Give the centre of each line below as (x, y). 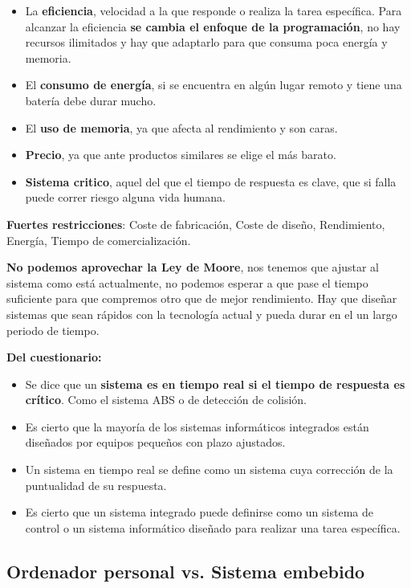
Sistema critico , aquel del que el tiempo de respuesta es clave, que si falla (211, 181)
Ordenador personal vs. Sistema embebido (186, 571)
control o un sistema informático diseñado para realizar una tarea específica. (213, 527)
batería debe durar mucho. (91, 100)
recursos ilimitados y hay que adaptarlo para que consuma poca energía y (206, 42)
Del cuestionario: (54, 357)
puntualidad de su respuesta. (96, 485)
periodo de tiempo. (53, 330)
